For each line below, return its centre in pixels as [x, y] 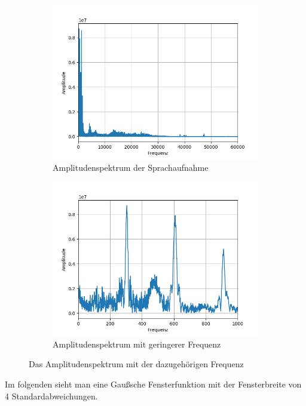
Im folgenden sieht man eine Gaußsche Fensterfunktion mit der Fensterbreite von [153, 384]
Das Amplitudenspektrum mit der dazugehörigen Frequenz [136, 364]
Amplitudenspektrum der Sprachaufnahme [131, 167]
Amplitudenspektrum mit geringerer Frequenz [137, 344]
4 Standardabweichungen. [51, 396]
